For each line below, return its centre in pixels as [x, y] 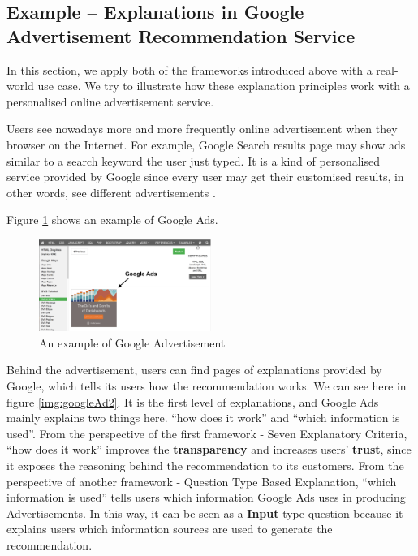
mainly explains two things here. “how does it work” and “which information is [203, 418]
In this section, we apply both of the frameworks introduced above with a [190, 69]
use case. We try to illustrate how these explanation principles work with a [224, 86]
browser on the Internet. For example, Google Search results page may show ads [206, 144]
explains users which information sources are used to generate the [170, 529]
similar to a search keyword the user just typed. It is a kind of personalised [193, 160]
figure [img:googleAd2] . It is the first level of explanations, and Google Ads [193, 401]
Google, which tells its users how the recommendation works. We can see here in [207, 385]
